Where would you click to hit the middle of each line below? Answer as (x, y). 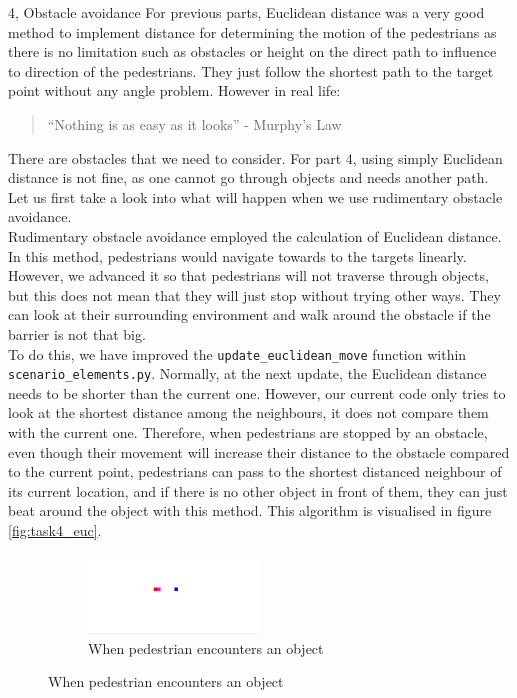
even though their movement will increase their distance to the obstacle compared (259, 451)
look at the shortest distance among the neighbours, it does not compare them (248, 412)
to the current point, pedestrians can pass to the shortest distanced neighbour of (255, 471)
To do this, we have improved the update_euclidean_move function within (237, 353)
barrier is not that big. (77, 333)
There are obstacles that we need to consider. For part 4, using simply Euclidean (255, 157)
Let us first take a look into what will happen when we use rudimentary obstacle (255, 196)
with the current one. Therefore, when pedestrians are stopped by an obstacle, (248, 432)
